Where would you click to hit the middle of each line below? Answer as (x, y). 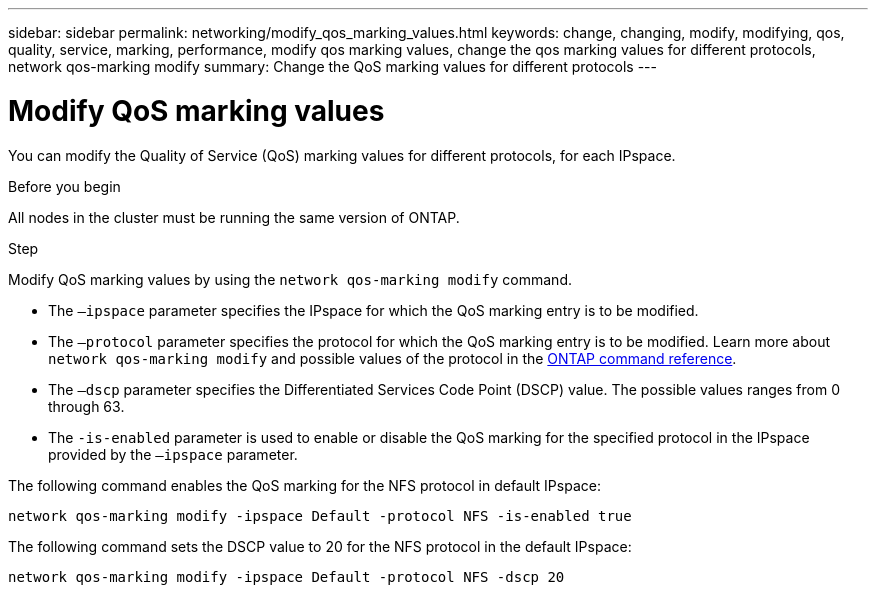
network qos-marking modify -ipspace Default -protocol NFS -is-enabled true (320, 515)
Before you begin (64, 186)
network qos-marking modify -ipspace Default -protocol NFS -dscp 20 (286, 576)
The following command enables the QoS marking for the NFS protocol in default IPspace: (304, 485)
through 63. (86, 406)
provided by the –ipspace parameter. (173, 454)
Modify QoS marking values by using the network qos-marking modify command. (290, 279)
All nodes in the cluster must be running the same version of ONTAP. (234, 217)
